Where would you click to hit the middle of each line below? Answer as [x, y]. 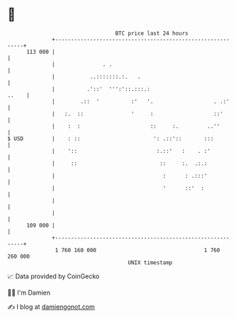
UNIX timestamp [150, 262]
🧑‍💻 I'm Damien [29, 293]
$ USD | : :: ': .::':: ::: [111, 138]
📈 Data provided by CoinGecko [54, 276]
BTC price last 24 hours [152, 33]
